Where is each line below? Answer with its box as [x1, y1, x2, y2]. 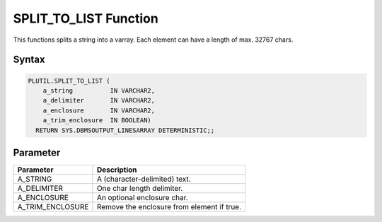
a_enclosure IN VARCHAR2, [42, 106, 156, 115]
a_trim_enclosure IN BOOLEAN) [42, 117, 151, 124]
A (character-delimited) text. [96, 174, 191, 184]
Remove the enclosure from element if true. [96, 202, 242, 211]
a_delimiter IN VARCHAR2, [42, 96, 156, 105]
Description [96, 165, 137, 175]
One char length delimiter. [96, 184, 183, 193]
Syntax [13, 54, 45, 66]
